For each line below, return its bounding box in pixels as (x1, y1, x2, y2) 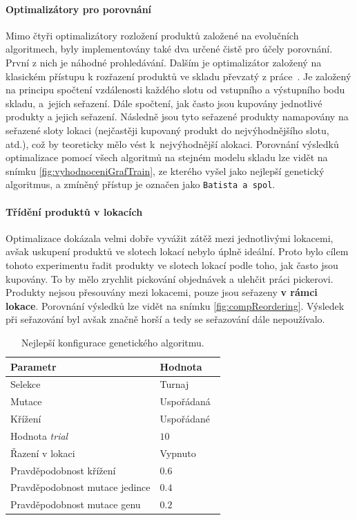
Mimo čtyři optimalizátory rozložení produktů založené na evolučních (6, 28, 299, 42)
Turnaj (160, 377, 189, 391)
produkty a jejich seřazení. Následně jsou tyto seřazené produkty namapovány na (6, 109, 349, 124)
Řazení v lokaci (10, 445, 75, 460)
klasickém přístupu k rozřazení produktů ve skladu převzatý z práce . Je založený (6, 68, 351, 83)
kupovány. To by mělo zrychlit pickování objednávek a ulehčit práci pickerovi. (6, 271, 334, 286)
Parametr (10, 359, 57, 373)
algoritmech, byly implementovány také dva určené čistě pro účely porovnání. (6, 41, 333, 56)
